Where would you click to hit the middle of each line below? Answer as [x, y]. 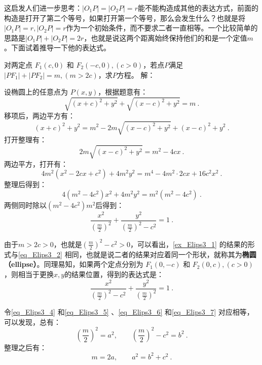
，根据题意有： [123, 92]
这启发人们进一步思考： [43, 8]
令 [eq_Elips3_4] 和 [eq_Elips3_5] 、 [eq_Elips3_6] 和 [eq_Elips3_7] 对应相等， [129, 312]
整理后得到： [25, 184]
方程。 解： [136, 74]
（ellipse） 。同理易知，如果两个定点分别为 [74, 264]
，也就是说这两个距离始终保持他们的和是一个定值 [165, 37]
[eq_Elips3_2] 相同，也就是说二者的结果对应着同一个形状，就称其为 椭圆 [137, 254]
